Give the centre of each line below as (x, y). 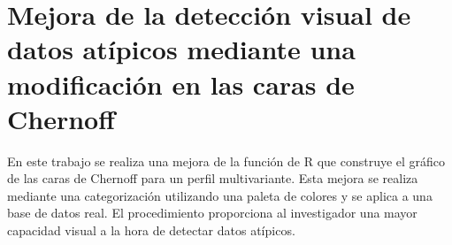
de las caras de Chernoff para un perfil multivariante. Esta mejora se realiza (213, 178)
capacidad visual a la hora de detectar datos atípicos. (151, 230)
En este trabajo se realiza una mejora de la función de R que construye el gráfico (226, 161)
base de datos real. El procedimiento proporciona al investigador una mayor (212, 213)
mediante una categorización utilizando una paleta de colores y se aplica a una (220, 195)
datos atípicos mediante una (181, 49)
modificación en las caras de (181, 84)
